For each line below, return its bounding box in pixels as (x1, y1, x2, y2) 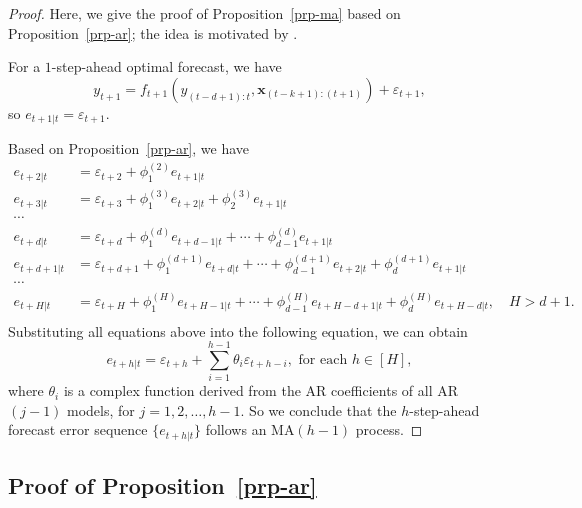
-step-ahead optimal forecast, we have (51, 56, 282, 77)
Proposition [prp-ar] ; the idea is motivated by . (8, 22, 298, 43)
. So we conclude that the (240, 399, 397, 420)
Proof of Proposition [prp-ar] (8, 470, 317, 501)
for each (298, 352, 348, 367)
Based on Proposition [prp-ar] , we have (8, 138, 250, 159)
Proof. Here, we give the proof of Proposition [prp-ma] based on (8, 3, 401, 23)
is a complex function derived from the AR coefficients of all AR (63, 380, 459, 401)
